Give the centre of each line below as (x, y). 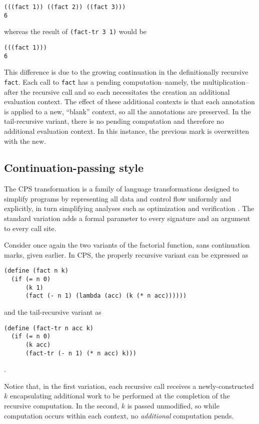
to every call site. (30, 228)
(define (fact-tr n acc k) (49, 328)
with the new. (25, 141)
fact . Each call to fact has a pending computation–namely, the (102, 81)
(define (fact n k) (36, 271)
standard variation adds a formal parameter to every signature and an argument (127, 218)
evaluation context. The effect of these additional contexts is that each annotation (129, 101)
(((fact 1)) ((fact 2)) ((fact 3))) (65, 7)
